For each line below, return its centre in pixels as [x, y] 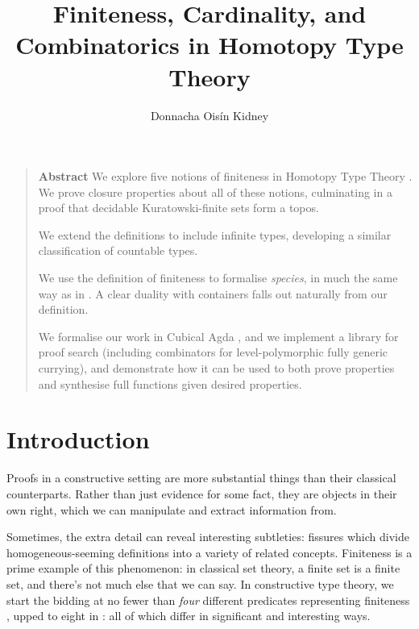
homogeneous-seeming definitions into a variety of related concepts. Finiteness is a [209, 552]
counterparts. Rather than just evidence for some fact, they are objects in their [202, 493]
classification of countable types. [118, 250]
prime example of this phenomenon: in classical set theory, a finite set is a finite [203, 568]
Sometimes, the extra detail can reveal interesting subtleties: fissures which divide [208, 537]
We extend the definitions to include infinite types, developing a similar [215, 234]
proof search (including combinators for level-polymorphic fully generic [213, 352]
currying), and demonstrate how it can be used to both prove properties [216, 368]
